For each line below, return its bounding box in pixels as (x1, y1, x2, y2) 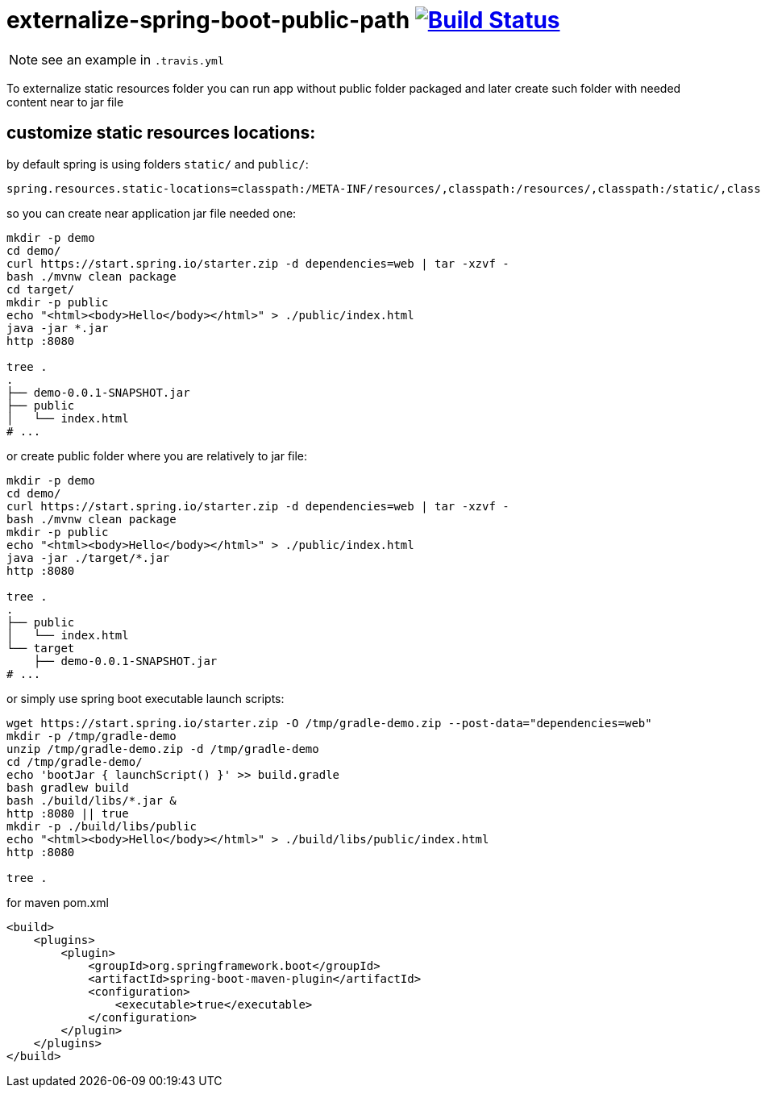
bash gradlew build (6, 780, 129, 794)
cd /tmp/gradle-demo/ (6, 755, 143, 768)
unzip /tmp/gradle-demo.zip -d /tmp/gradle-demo (6, 742, 319, 755)
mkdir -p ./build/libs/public (6, 819, 198, 833)
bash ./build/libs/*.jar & (6, 793, 177, 807)
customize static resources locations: (6, 123, 316, 144)
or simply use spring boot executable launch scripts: (6, 691, 285, 705)
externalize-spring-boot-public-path (6, 6, 410, 34)
